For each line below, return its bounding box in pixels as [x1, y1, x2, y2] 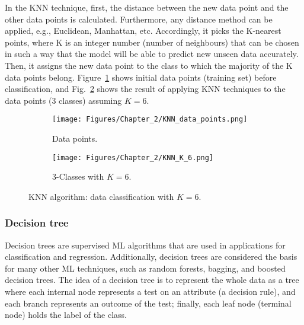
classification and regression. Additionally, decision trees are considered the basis [5, 250, 297, 263]
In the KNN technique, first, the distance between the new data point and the [5, 1, 289, 13]
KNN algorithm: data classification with [28, 190, 174, 202]
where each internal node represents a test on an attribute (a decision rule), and [5, 285, 296, 298]
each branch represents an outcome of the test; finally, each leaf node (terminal [5, 297, 292, 309]
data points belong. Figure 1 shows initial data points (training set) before [5, 71, 277, 83]
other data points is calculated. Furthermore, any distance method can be [5, 12, 273, 25]
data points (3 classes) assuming [5, 94, 122, 106]
